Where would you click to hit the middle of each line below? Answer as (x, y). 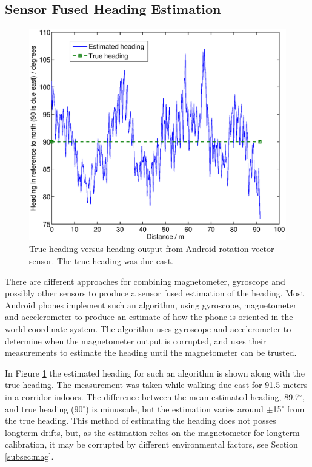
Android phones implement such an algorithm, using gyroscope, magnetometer (151, 305)
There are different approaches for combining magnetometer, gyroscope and (145, 281)
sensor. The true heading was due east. (101, 261)
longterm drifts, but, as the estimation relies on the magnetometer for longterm (152, 432)
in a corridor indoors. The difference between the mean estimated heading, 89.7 (152, 396)
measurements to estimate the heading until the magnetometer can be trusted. (151, 353)
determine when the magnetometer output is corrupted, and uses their (136, 340)
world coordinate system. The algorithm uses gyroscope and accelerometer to (148, 329)
